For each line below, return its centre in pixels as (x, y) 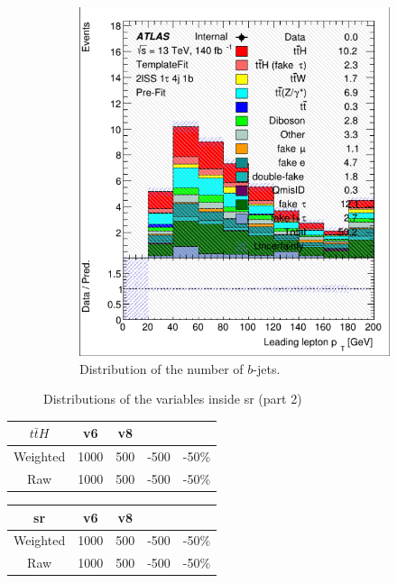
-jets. (267, 368)
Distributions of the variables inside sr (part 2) (173, 399)
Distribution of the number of (162, 368)
